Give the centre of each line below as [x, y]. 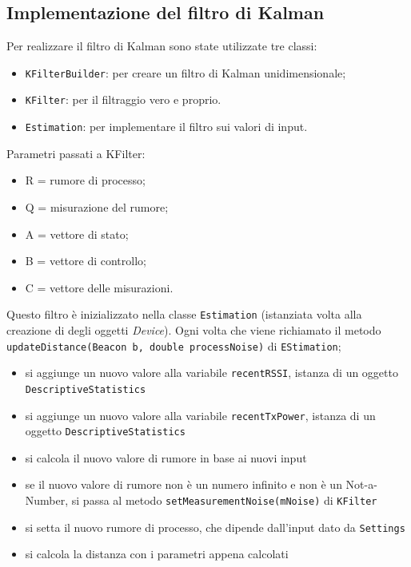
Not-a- [361, 484]
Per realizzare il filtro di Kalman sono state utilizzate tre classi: [162, 46]
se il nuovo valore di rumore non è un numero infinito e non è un [184, 484]
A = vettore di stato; [77, 234]
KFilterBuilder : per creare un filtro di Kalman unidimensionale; [186, 72]
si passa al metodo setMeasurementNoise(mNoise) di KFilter [224, 500]
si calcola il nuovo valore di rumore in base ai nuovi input [166, 457]
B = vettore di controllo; [86, 261]
